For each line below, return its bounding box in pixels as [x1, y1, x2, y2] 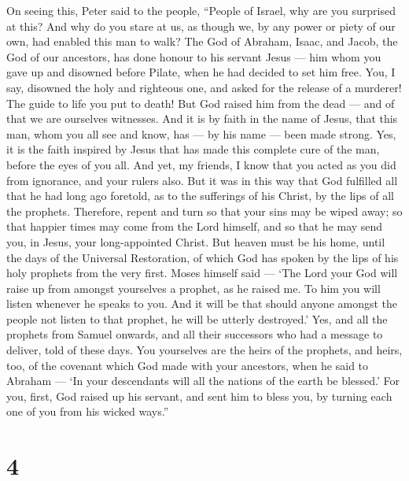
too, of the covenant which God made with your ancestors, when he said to [6, 357, 369, 373]
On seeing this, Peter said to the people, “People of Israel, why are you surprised [6, 2, 396, 18]
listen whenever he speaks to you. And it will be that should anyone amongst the [6, 295, 398, 312]
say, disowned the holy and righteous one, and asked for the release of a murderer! [6, 79, 402, 95]
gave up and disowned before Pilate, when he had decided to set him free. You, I [6, 64, 396, 80]
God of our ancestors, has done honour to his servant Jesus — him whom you [6, 48, 381, 65]
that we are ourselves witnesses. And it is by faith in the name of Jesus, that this [6, 110, 398, 127]
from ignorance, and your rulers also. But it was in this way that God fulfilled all [6, 172, 398, 188]
